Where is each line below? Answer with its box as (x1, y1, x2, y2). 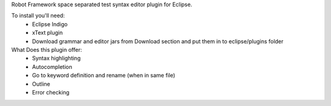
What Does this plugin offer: (11, 46, 82, 53)
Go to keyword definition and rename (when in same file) (32, 72, 176, 79)
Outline (32, 80, 50, 88)
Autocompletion (32, 63, 73, 70)
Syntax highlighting (32, 55, 81, 62)
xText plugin (32, 29, 63, 37)
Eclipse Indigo (32, 20, 68, 27)
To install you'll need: (11, 12, 65, 19)
